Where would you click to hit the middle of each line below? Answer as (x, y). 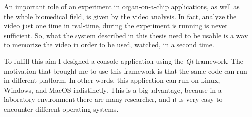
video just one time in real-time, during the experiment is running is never (116, 26)
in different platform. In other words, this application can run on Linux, (112, 80)
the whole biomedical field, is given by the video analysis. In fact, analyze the (120, 16)
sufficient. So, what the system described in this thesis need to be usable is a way (126, 35)
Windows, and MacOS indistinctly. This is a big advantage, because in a (113, 89)
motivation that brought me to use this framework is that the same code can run (126, 70)
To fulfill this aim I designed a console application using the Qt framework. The (124, 61)
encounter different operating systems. (61, 108)
